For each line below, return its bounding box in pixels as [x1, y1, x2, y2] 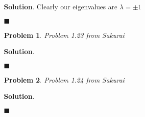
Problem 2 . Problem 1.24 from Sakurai [4, 74, 125, 85]
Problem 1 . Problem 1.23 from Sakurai [4, 29, 125, 40]
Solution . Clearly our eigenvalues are [4, 1, 118, 11]
